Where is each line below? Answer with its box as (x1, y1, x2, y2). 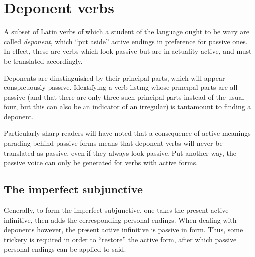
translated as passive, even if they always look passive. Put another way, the (4, 147, 237, 158)
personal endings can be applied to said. (4, 244, 126, 254)
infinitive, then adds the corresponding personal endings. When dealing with (4, 214, 237, 225)
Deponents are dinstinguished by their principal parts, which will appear (4, 72, 225, 83)
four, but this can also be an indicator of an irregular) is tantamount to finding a (4, 101, 251, 112)
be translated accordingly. (4, 55, 83, 66)
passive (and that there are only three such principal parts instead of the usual (4, 91, 244, 102)
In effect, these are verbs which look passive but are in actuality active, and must (4, 46, 252, 56)
